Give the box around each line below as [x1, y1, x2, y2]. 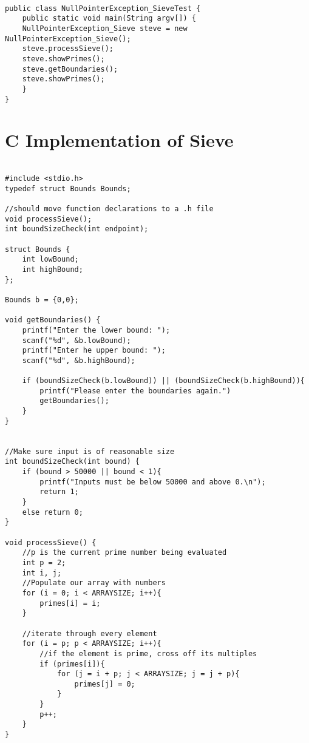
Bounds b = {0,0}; [5, 295, 79, 304]
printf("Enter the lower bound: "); [22, 325, 171, 334]
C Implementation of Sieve [5, 127, 234, 152]
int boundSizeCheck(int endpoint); [5, 225, 149, 234]
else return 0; [22, 507, 83, 517]
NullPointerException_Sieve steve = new [22, 24, 188, 33]
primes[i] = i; [39, 599, 101, 608]
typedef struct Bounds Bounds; [5, 184, 131, 193]
